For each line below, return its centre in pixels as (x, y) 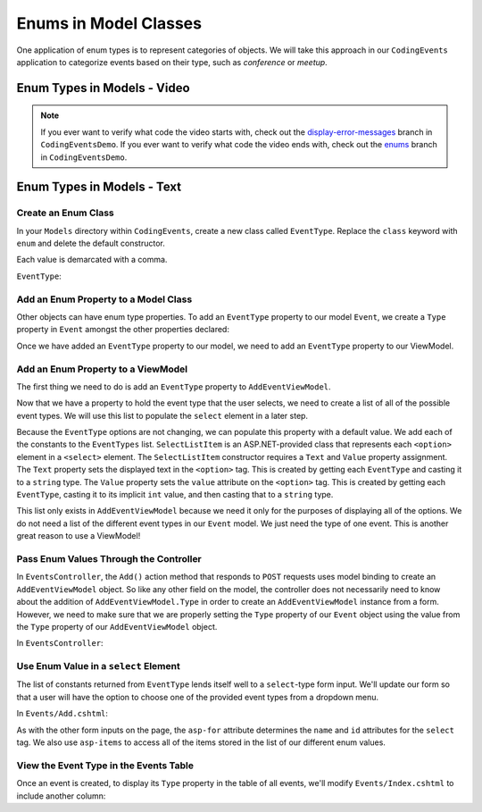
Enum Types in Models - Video (104, 88)
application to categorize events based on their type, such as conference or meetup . (172, 62)
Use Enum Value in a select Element (98, 666)
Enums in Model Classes (109, 23)
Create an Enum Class (66, 213)
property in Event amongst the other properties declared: (123, 330)
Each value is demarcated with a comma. (92, 260)
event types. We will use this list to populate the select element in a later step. (162, 415)
